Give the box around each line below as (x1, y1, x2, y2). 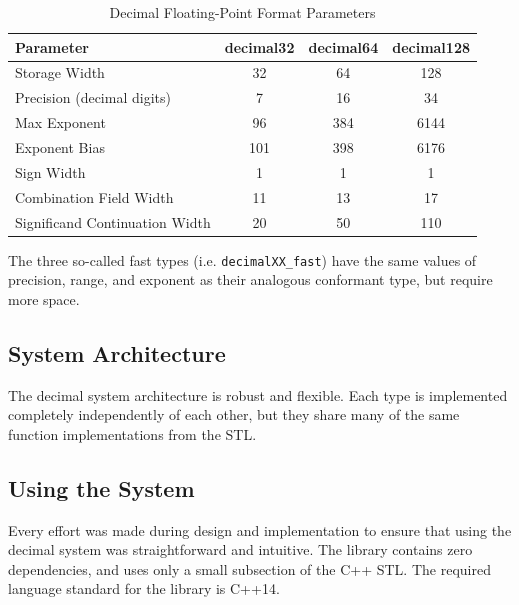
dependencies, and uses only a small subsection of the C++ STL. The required (8, 558, 491, 579)
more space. (8, 288, 80, 309)
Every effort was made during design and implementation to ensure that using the (8, 519, 512, 540)
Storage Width (15, 62, 105, 83)
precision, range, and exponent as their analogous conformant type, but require (8, 269, 493, 290)
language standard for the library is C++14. (8, 578, 280, 599)
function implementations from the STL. (8, 423, 257, 444)
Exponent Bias (15, 136, 105, 157)
